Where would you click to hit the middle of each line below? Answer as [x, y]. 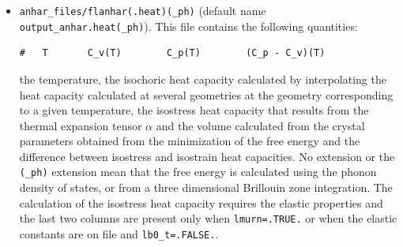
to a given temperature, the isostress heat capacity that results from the [194, 110]
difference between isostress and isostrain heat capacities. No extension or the [207, 156]
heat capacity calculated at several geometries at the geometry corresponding [206, 94]
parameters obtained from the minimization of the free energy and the [190, 141]
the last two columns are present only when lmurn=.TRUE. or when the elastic [208, 218]
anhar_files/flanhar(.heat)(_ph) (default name [143, 10]
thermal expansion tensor [81, 125]
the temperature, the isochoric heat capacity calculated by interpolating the [203, 79]
